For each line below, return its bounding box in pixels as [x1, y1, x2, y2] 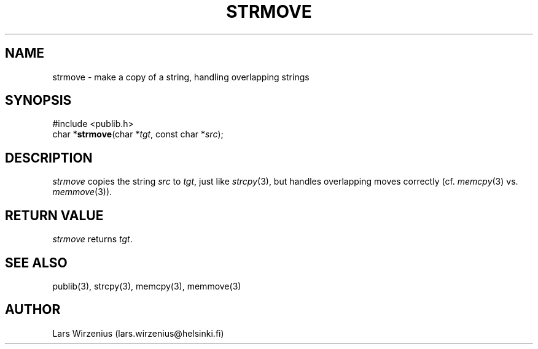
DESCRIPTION [5, 150, 93, 166]
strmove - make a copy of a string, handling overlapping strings [52, 71, 310, 82]
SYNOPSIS [5, 93, 72, 109]
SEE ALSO [5, 255, 68, 270]
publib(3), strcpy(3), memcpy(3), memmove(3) [52, 280, 241, 291]
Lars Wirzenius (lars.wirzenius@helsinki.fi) [52, 328, 224, 339]
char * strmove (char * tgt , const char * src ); [52, 129, 224, 140]
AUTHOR [5, 302, 61, 318]
